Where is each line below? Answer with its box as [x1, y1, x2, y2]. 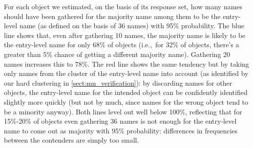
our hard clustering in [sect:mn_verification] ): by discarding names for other [4, 77, 232, 88]
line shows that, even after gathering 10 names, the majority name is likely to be [4, 30, 246, 40]
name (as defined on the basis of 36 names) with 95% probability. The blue [19, 20, 244, 31]
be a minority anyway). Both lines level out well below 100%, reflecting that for [4, 106, 242, 116]
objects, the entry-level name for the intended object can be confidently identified [4, 87, 248, 97]
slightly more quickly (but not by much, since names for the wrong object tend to [4, 96, 249, 107]
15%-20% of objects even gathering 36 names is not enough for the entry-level [4, 116, 237, 126]
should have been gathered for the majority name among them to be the [4, 11, 221, 21]
